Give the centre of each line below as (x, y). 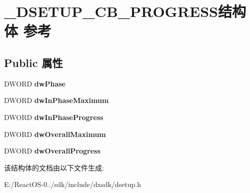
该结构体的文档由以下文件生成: (54, 167)
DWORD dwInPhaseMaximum (56, 100)
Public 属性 (33, 62)
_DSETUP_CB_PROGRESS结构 (125, 11)
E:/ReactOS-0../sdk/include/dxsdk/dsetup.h (73, 184)
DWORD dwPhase (35, 83)
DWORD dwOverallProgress (52, 151)
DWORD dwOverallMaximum (55, 134)
